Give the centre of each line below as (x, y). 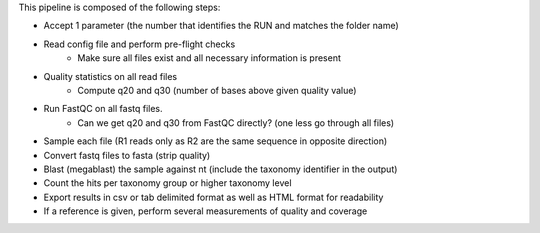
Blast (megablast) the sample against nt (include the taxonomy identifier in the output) (220, 169)
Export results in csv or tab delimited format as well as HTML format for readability (213, 197)
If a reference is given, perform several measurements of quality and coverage (205, 211)
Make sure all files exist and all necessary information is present (209, 58)
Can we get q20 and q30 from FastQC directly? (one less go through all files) (236, 122)
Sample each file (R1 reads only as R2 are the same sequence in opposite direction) (215, 141)
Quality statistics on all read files (110, 76)
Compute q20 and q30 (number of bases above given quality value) (217, 90)
